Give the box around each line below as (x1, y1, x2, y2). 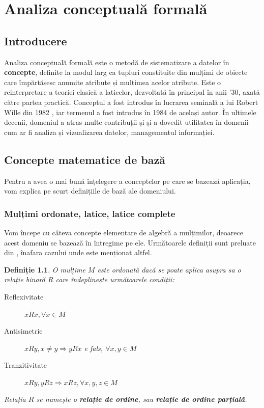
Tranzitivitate (4, 360, 47, 370)
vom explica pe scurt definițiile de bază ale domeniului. (4, 185, 176, 196)
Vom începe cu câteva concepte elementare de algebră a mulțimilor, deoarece (4, 227, 243, 237)
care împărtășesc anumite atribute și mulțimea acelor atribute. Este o (4, 76, 221, 87)
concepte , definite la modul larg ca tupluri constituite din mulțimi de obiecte (4, 67, 248, 77)
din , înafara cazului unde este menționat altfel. (4, 247, 152, 258)
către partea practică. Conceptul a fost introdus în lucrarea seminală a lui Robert (4, 96, 258, 107)
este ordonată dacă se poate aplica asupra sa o (97, 264, 241, 275)
